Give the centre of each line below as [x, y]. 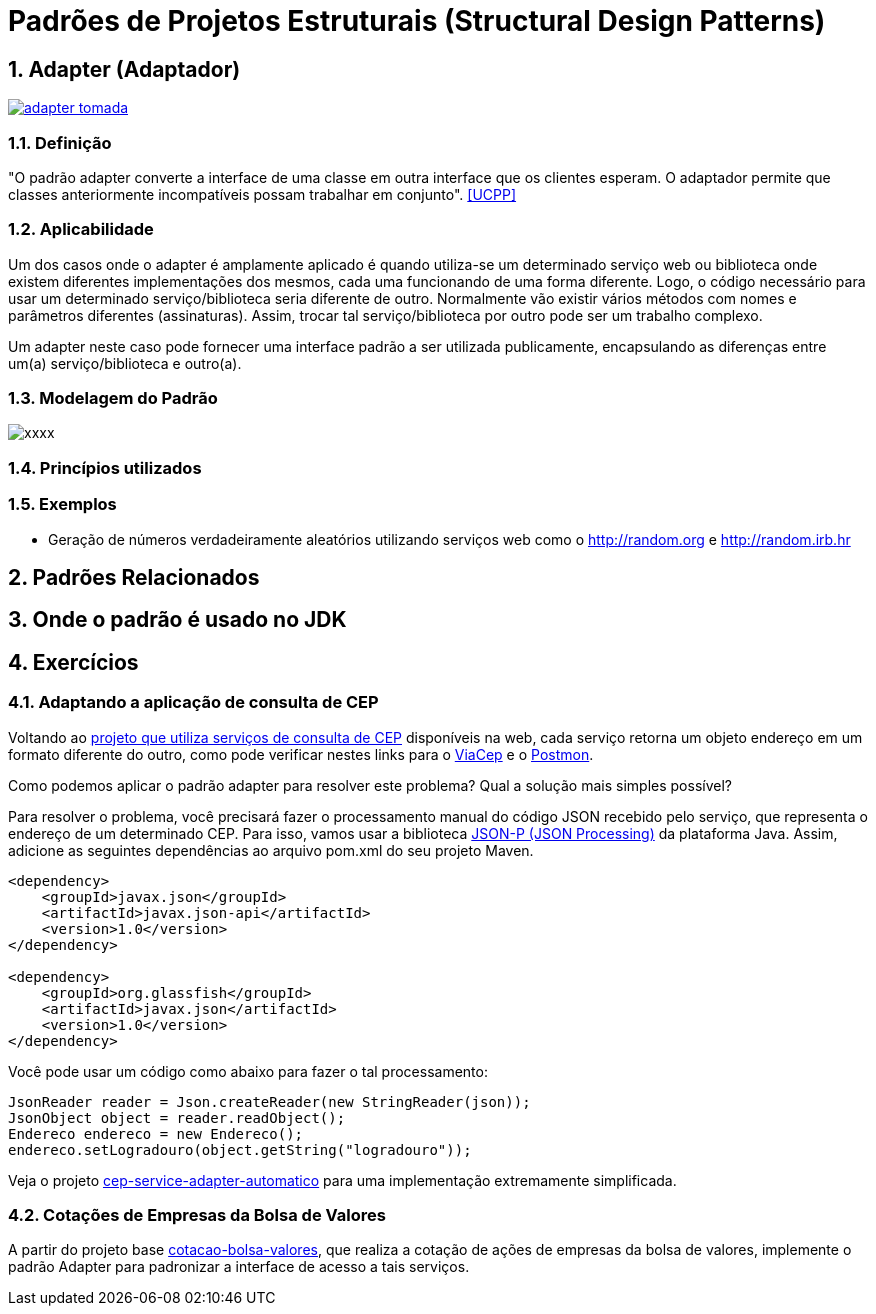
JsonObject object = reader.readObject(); [177, 1117]
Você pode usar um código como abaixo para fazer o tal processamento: [248, 1071]
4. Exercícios [73, 662]
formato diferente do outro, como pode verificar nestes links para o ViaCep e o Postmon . [301, 754]
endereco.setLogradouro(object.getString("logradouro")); [240, 1149]
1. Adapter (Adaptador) [124, 69]
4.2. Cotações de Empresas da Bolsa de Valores [197, 1214]
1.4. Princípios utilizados [105, 467]
